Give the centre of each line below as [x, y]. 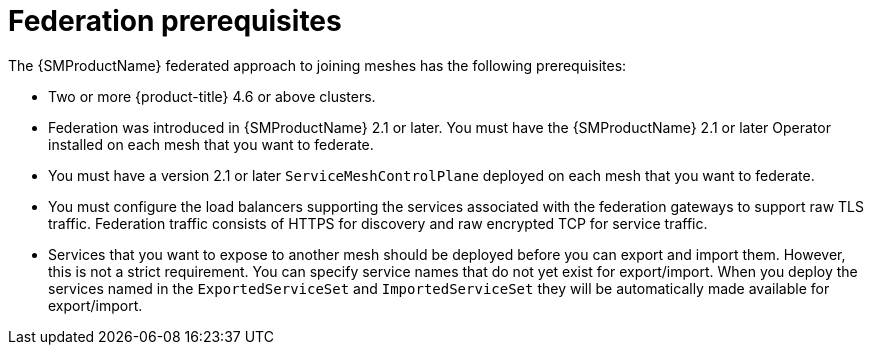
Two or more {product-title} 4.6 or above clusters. [212, 96]
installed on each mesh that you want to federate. [211, 144]
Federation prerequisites [175, 21]
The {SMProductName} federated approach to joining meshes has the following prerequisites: [317, 65]
